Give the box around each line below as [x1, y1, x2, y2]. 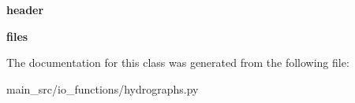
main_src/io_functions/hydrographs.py [6, 80, 199, 97]
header [6, 2, 44, 17]
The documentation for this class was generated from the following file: [6, 54, 349, 71]
